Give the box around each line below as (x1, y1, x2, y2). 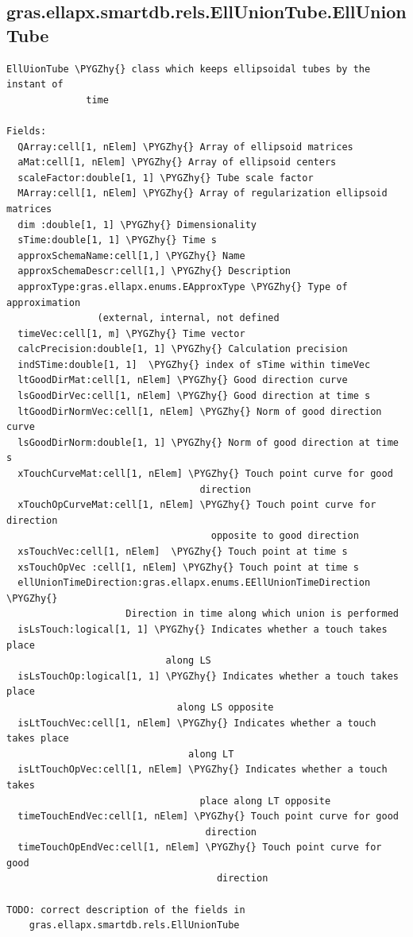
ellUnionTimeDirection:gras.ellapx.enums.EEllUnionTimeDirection (17, 577, 371, 589)
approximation (6, 296, 81, 308)
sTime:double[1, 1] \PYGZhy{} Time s (17, 234, 217, 246)
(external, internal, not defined (97, 312, 280, 324)
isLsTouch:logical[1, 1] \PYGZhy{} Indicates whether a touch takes (17, 623, 388, 635)
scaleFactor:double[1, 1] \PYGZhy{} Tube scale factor (17, 172, 314, 184)
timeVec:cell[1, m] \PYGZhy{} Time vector (17, 327, 245, 339)
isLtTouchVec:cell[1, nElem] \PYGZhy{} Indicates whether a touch (17, 717, 376, 729)
